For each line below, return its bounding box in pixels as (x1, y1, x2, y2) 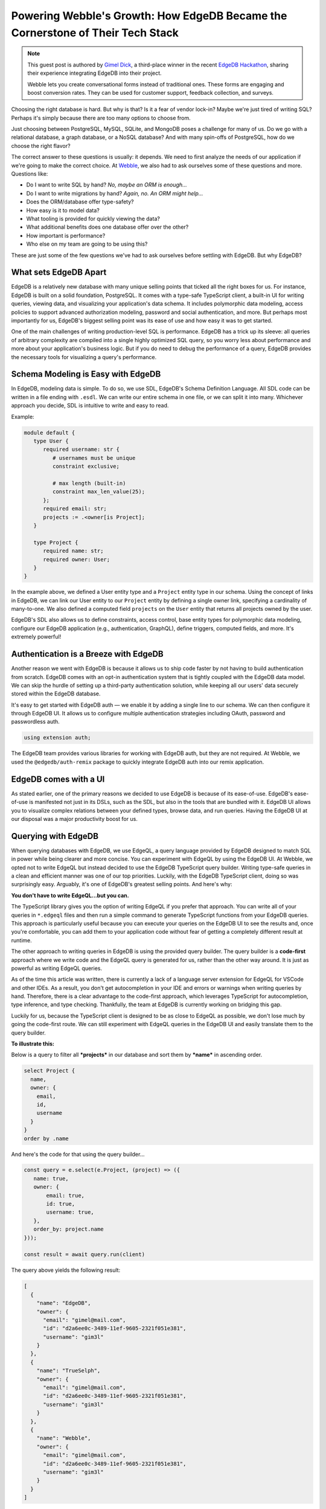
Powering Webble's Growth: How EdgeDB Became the (11, 9, 287, 22)
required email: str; (43, 505, 107, 512)
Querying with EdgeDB (11, 831, 99, 841)
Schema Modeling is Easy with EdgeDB (11, 369, 161, 380)
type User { (33, 438, 69, 445)
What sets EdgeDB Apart (11, 267, 107, 278)
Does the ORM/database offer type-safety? (26, 198, 134, 205)
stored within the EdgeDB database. (11, 690, 101, 697)
